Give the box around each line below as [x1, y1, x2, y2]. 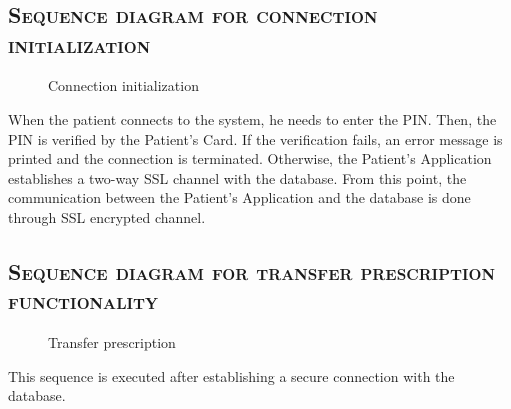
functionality [8, 285, 159, 316]
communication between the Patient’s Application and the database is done [8, 187, 471, 208]
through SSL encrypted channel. [8, 206, 206, 227]
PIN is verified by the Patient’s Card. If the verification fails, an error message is [8, 128, 503, 149]
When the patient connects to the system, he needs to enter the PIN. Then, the [8, 108, 497, 129]
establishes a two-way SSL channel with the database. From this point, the [8, 167, 467, 188]
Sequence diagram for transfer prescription [8, 255, 495, 286]
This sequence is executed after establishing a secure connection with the [8, 365, 455, 386]
